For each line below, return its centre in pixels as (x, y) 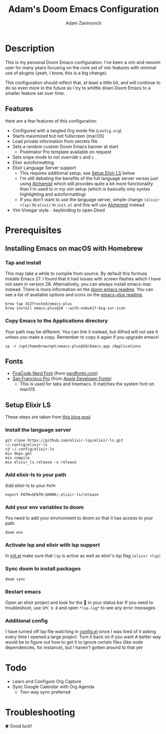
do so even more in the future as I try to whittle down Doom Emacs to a (78, 88)
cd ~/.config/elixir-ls (30, 449)
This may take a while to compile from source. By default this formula (76, 273)
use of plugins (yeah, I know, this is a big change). (56, 73)
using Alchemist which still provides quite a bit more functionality (86, 184)
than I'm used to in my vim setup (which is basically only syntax (85, 189)
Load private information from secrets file (55, 141)
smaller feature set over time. (35, 93)
